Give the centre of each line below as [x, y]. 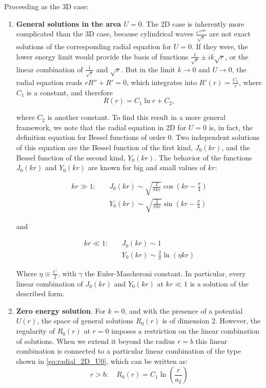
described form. [40, 293]
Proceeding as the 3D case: [46, 6]
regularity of [35, 331]
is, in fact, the [231, 127]
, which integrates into [162, 82]
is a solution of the [219, 283]
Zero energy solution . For [61, 310]
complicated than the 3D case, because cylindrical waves [105, 34]
